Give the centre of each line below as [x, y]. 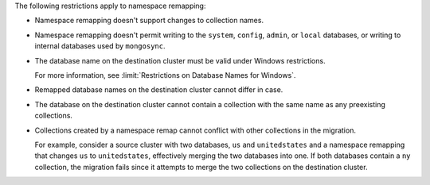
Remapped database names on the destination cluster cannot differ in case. [159, 90]
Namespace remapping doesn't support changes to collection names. [149, 21]
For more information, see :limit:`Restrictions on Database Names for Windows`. [165, 75]
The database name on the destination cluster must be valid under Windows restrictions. [180, 60]
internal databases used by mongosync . [100, 46]
